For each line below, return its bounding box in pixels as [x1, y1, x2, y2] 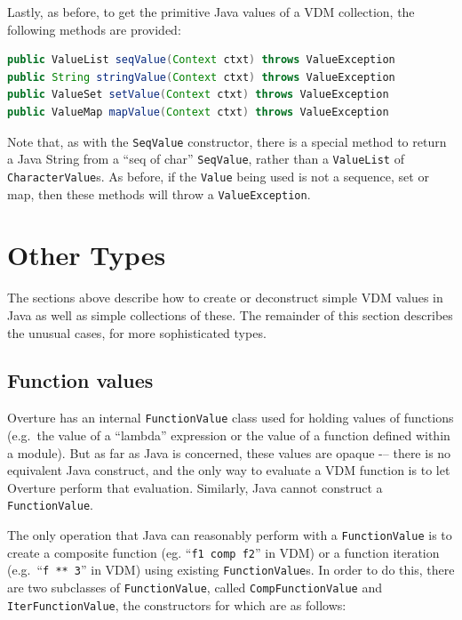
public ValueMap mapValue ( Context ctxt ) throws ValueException [7, 105, 389, 118]
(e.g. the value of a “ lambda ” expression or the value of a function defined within [7, 425, 450, 444]
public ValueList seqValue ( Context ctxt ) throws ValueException [7, 53, 395, 67]
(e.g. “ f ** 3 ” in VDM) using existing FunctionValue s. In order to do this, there [7, 560, 455, 579]
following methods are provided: [7, 20, 181, 38]
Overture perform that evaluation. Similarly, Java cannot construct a [7, 478, 383, 496]
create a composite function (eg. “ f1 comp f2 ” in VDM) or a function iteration [7, 543, 440, 561]
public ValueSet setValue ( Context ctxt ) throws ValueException [7, 88, 389, 101]
